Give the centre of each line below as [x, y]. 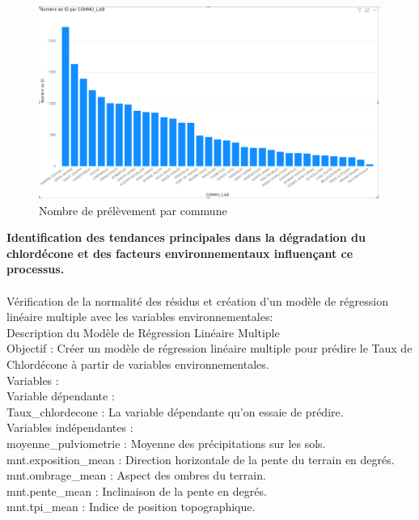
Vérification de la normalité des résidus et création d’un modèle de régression [197, 300]
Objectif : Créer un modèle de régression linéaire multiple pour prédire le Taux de [209, 348]
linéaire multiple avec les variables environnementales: [140, 317]
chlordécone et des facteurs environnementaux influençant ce [180, 253]
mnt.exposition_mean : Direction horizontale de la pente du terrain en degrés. [201, 459]
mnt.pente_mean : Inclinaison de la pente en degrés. [137, 490]
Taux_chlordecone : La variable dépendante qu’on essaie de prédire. [175, 411]
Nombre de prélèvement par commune [133, 210]
